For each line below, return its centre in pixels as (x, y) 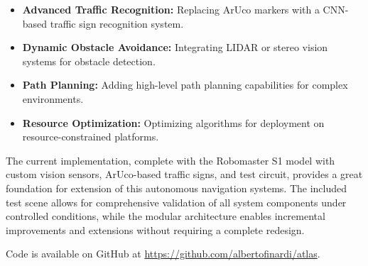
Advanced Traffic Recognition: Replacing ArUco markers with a (171, 9)
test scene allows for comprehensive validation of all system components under (176, 202)
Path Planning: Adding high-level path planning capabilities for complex (185, 85)
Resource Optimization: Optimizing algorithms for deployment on (173, 122)
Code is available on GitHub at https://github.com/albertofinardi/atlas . (163, 254)
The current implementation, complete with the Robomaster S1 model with (171, 160)
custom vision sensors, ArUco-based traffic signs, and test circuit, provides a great (184, 174)
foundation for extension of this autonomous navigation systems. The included (177, 188)
